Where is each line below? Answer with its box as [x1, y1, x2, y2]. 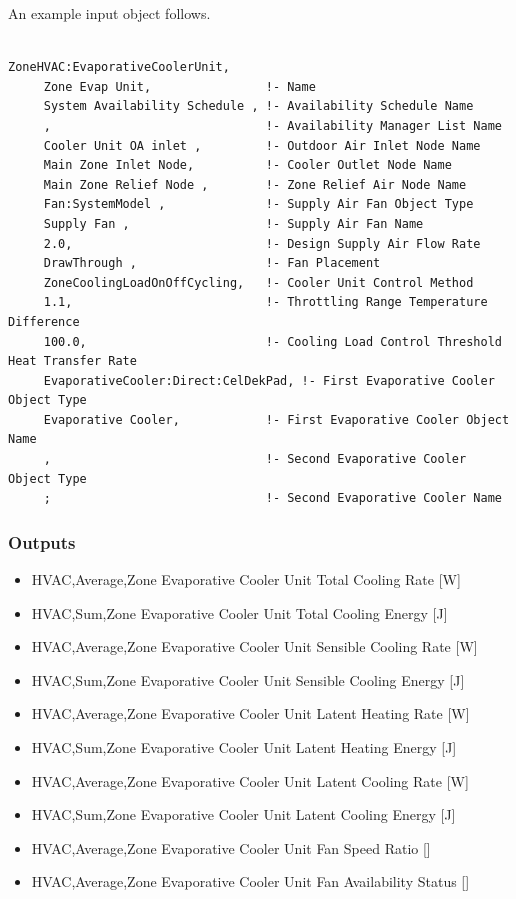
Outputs [8, 529, 76, 554]
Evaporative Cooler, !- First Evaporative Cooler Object [43, 412, 510, 427]
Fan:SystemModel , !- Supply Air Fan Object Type [43, 197, 474, 212]
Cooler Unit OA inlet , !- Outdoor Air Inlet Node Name [43, 138, 481, 153]
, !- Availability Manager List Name [43, 118, 502, 133]
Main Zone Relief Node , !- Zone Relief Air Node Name [43, 177, 467, 192]
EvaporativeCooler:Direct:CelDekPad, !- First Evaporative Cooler [43, 373, 495, 388]
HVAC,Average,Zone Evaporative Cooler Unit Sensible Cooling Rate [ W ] [31, 636, 478, 657]
